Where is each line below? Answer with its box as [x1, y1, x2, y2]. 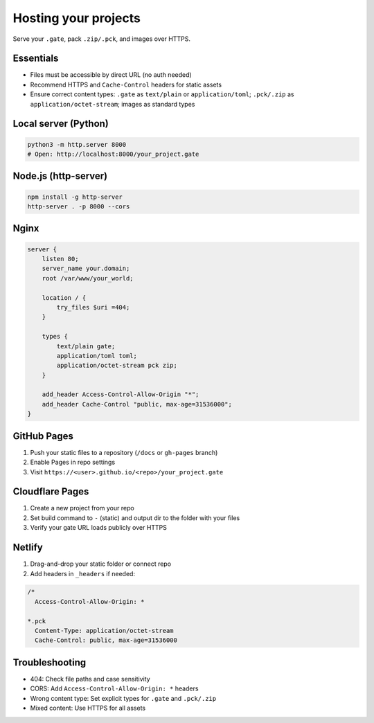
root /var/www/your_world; [42, 274, 134, 282]
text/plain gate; [56, 342, 116, 350]
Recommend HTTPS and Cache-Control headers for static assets [30, 80, 222, 89]
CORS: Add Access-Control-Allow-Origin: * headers [30, 684, 199, 693]
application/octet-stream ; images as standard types [30, 100, 195, 108]
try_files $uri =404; [56, 303, 130, 311]
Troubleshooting [12, 657, 87, 668]
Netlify [12, 542, 43, 553]
